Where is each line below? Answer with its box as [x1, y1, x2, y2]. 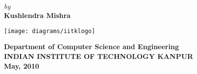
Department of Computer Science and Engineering [4, 41, 179, 52]
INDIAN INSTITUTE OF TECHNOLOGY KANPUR [4, 51, 194, 61]
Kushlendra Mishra [4, 10, 71, 20]
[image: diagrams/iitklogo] [4, 27, 96, 35]
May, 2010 [4, 60, 39, 71]
